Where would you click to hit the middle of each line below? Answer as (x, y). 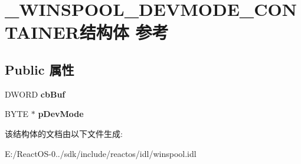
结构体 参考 (124, 32)
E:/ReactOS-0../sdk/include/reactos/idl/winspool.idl (101, 153)
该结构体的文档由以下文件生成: (64, 133)
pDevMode (61, 114)
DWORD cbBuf (35, 94)
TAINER (42, 32)
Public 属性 (40, 69)
